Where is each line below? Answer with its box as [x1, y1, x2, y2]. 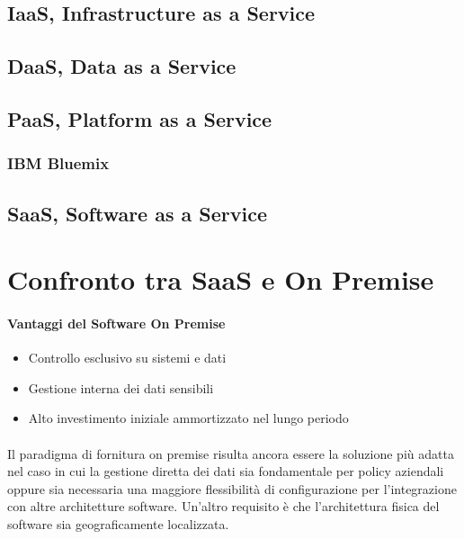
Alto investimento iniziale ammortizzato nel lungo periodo [28, 409, 349, 427]
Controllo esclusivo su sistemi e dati [28, 348, 227, 367]
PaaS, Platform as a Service [7, 104, 272, 132]
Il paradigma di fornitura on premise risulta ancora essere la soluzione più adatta [7, 444, 454, 463]
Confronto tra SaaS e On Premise [7, 261, 434, 298]
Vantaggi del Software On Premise [7, 313, 226, 332]
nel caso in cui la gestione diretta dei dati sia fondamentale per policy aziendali [7, 462, 444, 481]
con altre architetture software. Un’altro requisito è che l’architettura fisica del [7, 497, 440, 516]
